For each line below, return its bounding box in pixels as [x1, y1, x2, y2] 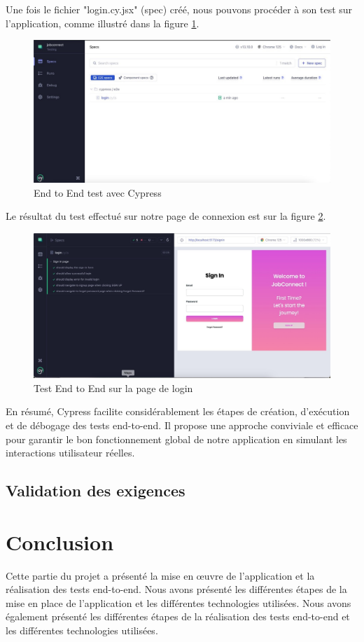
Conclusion [6, 527, 114, 556]
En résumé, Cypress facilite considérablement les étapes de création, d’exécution [6, 404, 350, 419]
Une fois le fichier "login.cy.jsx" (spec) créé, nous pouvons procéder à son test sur [6, 2, 353, 16]
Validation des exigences [6, 480, 185, 501]
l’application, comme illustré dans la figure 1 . [6, 15, 199, 30]
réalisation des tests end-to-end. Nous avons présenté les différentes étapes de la [6, 582, 347, 596]
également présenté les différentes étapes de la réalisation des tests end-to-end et [6, 609, 350, 624]
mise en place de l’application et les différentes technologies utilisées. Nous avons [6, 595, 351, 610]
